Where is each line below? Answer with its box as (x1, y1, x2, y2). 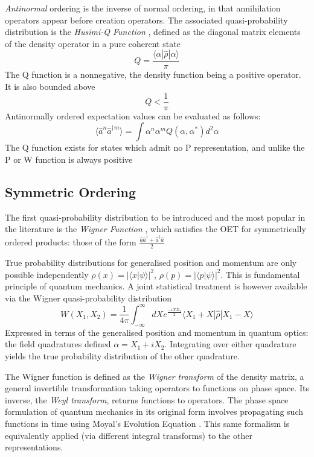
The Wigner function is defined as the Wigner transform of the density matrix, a (5, 370, 304, 382)
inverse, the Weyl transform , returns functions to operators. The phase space (5, 393, 289, 406)
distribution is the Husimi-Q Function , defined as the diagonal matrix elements (5, 25, 301, 38)
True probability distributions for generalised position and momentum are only (5, 256, 297, 269)
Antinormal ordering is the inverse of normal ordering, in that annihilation (5, 2, 281, 14)
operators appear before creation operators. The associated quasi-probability (5, 13, 288, 26)
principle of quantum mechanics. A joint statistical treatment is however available (5, 280, 307, 292)
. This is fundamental (220, 268, 300, 280)
